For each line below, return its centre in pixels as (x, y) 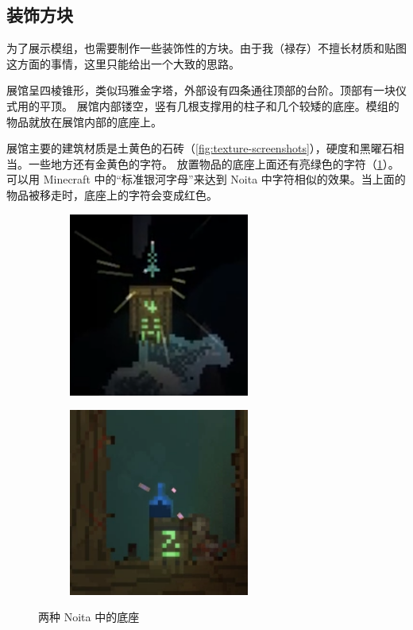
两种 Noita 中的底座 (89, 617)
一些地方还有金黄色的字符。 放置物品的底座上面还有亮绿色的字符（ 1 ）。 (214, 163)
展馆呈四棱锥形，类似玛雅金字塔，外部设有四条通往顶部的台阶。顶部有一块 (201, 90)
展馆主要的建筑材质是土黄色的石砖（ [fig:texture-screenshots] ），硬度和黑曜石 (200, 148)
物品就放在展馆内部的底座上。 (84, 121)
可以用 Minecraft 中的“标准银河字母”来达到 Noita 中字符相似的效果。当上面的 (206, 179)
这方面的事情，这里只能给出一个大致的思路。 (123, 63)
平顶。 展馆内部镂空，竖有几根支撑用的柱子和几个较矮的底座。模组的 (219, 105)
